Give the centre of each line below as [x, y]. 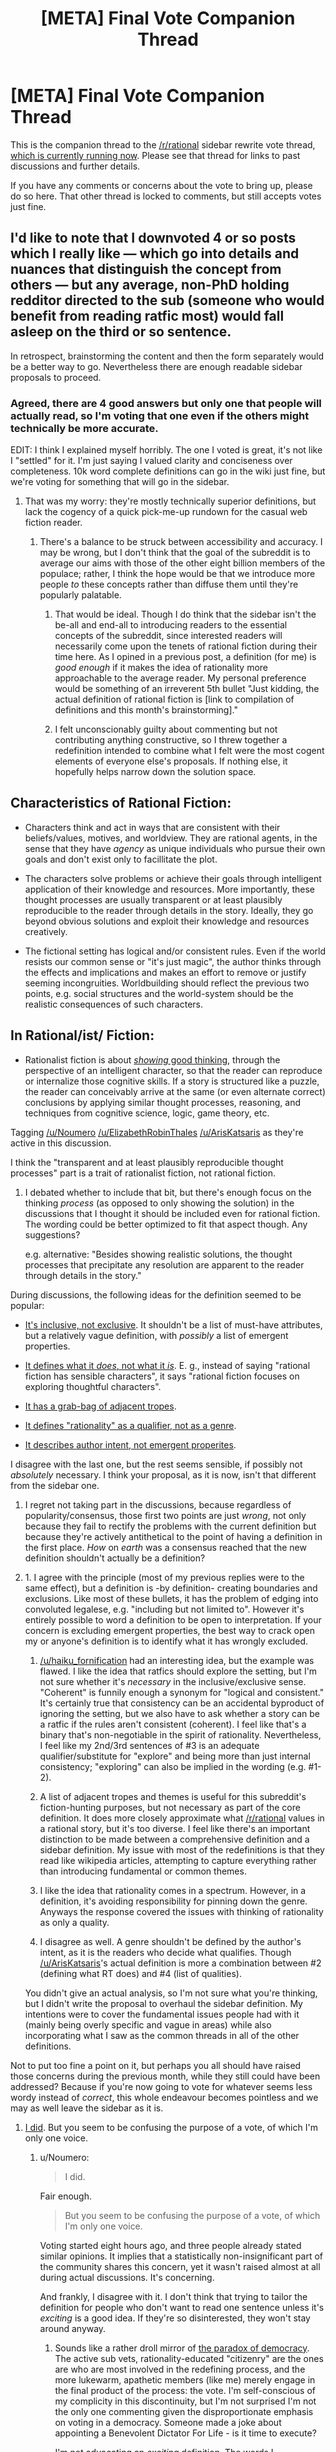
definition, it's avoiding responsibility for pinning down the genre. [173, 1901]
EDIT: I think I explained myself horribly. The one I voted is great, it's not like [166, 450]
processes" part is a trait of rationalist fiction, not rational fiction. [143, 1173]
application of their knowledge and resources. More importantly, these [170, 889]
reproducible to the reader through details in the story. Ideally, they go [169, 910]
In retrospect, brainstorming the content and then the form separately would [167, 356]
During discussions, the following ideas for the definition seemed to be [156, 1294]
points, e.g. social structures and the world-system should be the [159, 993]
